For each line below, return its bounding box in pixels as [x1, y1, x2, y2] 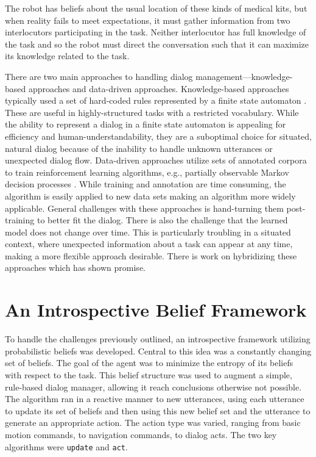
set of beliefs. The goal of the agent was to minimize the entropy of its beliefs [5, 356, 293, 369]
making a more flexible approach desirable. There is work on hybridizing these [5, 249, 297, 262]
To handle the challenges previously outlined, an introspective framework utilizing [5, 333, 311, 345]
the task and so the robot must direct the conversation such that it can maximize [5, 37, 309, 50]
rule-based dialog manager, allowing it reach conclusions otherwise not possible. [5, 380, 302, 393]
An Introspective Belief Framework [5, 297, 307, 322]
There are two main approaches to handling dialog [5, 70, 193, 82]
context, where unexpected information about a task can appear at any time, [5, 237, 293, 250]
